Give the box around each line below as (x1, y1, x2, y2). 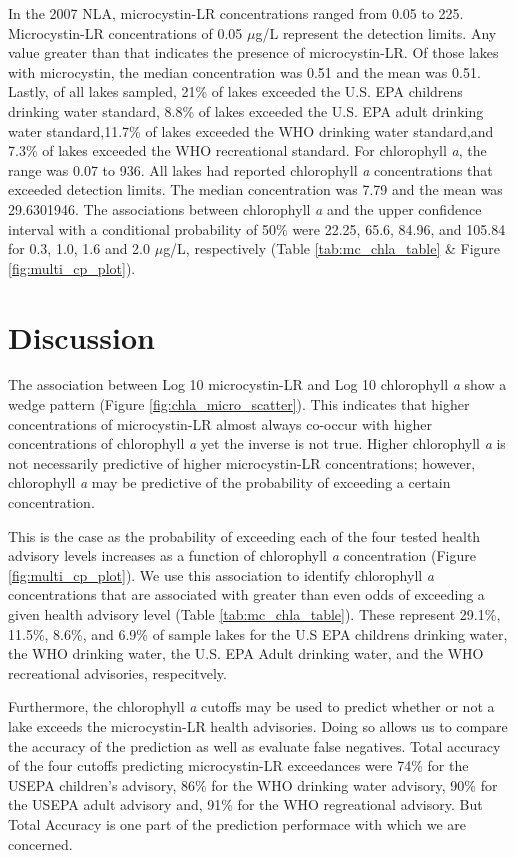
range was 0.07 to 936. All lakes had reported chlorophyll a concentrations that (8, 159, 493, 180)
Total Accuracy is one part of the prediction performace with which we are (8, 813, 467, 834)
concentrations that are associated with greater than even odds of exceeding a (8, 584, 485, 605)
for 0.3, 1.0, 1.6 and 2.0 (8, 238, 151, 259)
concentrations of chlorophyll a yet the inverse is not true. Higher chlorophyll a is (8, 433, 506, 454)
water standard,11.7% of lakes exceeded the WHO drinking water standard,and (8, 120, 494, 141)
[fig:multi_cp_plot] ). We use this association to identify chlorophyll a (8, 564, 435, 585)
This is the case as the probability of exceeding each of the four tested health (8, 525, 481, 546)
